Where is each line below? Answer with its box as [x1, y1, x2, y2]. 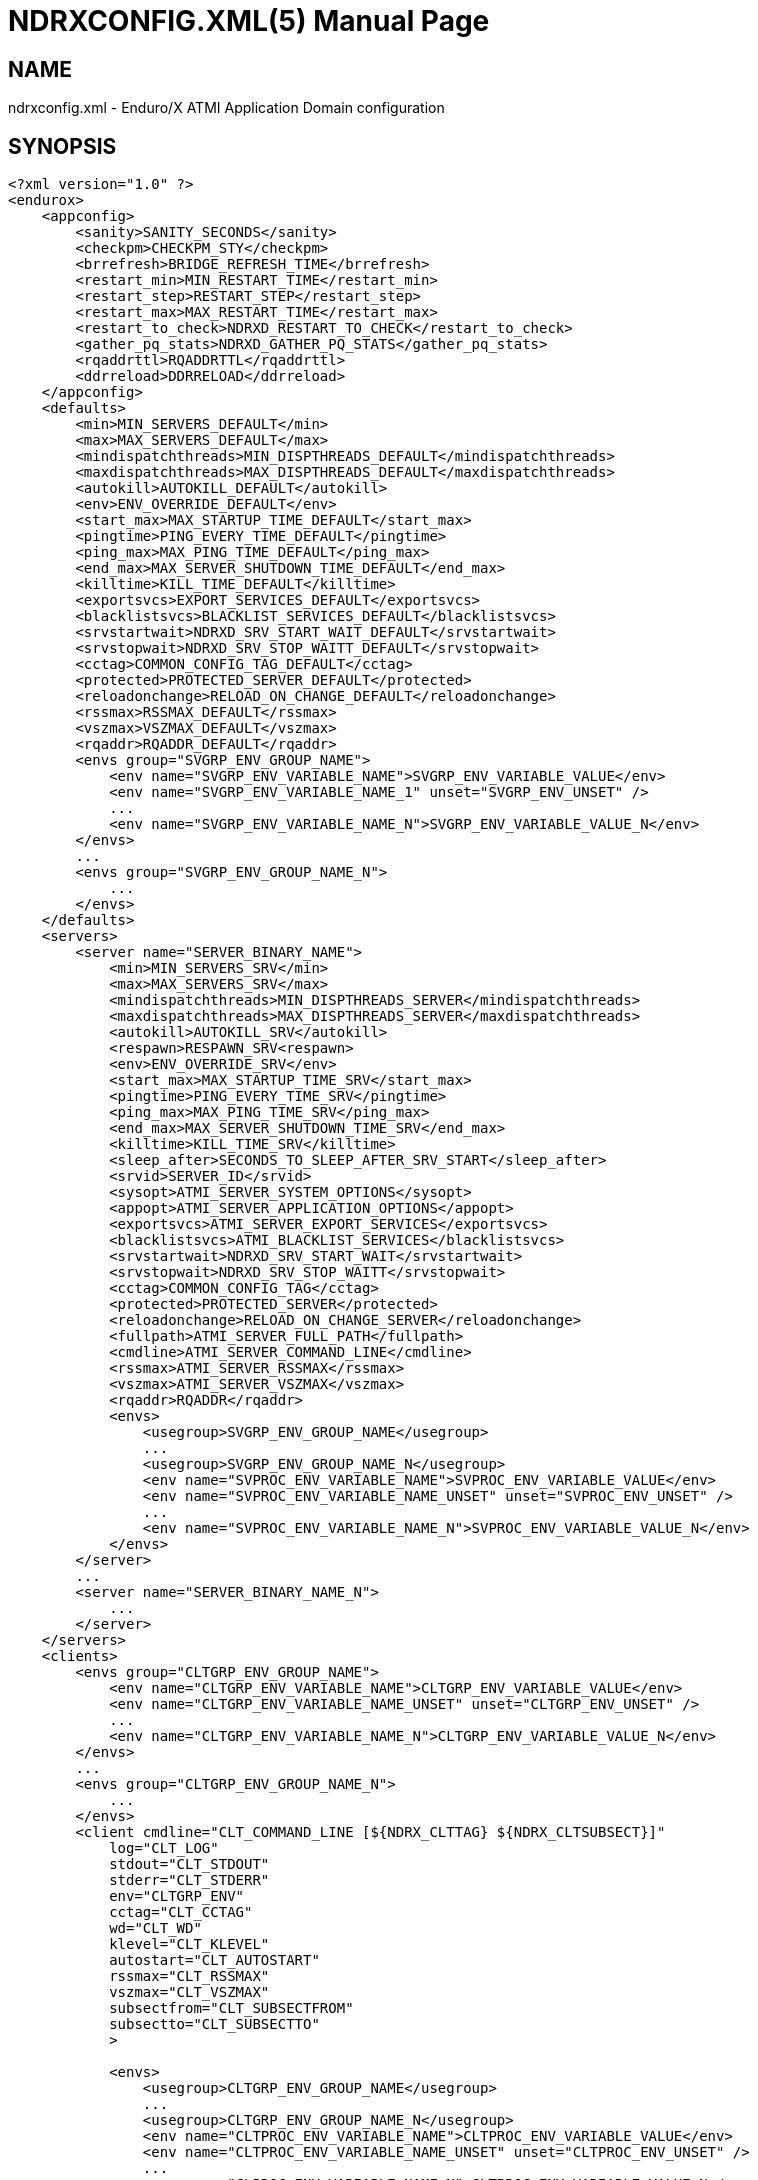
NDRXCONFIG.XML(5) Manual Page [8, 4, 490, 38]
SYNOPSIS [8, 133, 117, 159]
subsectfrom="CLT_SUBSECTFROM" [109, 2000, 354, 2017]
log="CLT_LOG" [109, 1840, 219, 1857]
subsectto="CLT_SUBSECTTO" [109, 2016, 320, 2033]
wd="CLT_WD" [109, 1920, 202, 1937]
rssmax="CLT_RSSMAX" [109, 1968, 270, 1985]
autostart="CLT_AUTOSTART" [109, 1952, 320, 1969]
